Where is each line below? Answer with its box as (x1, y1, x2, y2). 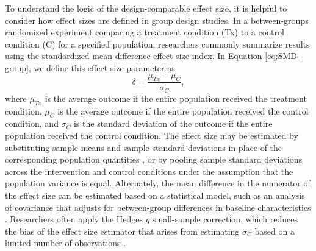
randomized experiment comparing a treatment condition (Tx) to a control (5, 26, 284, 38)
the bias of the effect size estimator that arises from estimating (5, 224, 240, 237)
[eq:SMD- (265, 49, 300, 62)
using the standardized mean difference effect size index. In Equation (5, 49, 262, 62)
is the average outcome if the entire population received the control (57, 104, 309, 117)
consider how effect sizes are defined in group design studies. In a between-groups (5, 13, 309, 26)
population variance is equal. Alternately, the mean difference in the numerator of (5, 177, 311, 189)
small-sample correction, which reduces (153, 213, 298, 225)
